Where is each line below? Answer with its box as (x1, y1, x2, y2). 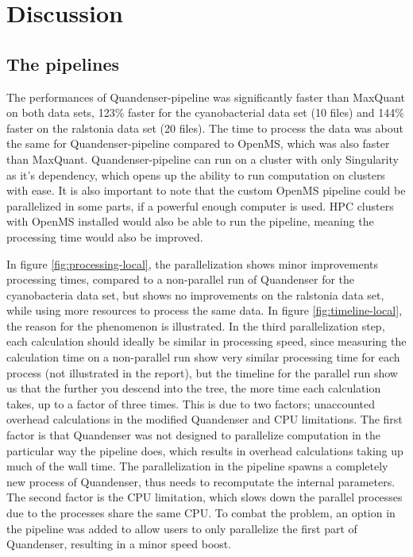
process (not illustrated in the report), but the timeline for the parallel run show (6, 364, 398, 381)
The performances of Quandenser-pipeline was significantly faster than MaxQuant (6, 88, 405, 105)
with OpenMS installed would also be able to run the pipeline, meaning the (6, 213, 374, 230)
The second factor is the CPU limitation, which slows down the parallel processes (6, 489, 403, 505)
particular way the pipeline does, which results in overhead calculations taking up (6, 442, 403, 458)
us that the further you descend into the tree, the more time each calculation (6, 380, 381, 396)
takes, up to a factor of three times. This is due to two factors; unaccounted (6, 395, 376, 412)
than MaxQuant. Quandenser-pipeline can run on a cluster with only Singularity (6, 150, 399, 167)
